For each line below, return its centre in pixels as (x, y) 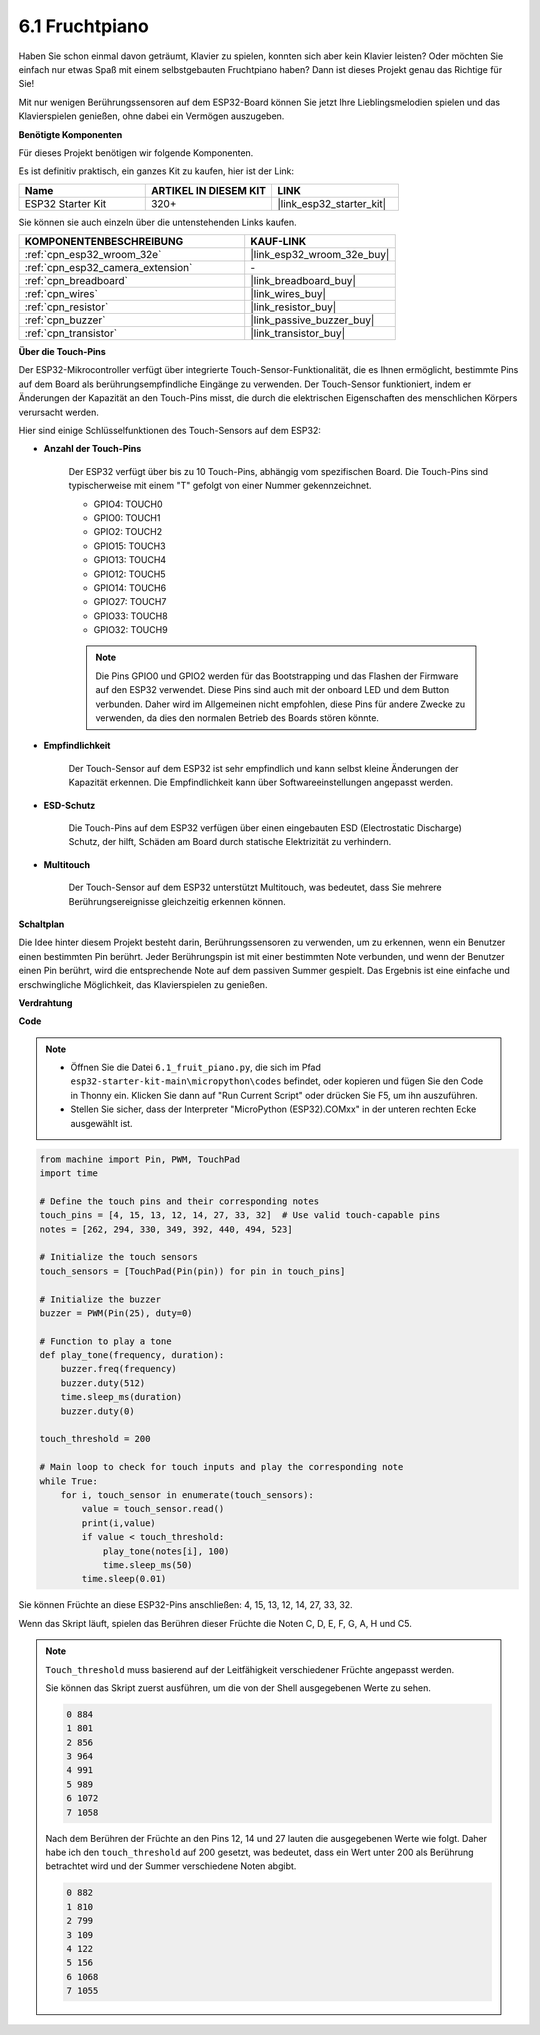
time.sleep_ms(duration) (121, 1397)
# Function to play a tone (105, 1341)
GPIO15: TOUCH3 (129, 546)
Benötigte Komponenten (70, 134)
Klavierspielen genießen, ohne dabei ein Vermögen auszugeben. (151, 116)
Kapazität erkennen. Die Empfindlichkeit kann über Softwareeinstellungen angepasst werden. (261, 782)
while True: (69, 1481)
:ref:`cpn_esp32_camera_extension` (108, 268)
